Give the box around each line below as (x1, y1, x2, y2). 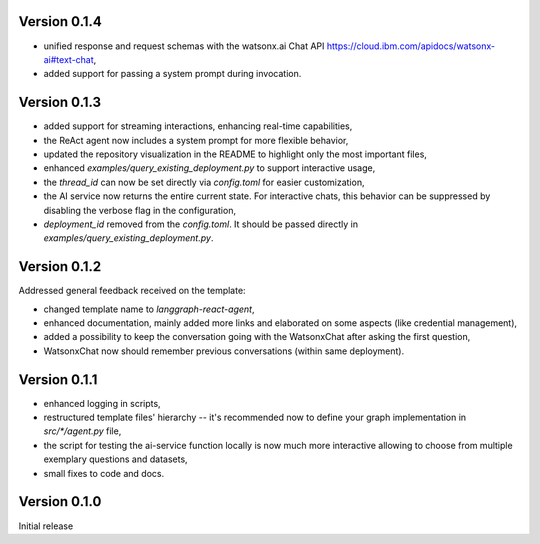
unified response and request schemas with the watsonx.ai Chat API (43, 40, 325, 52)
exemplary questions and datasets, (43, 453, 189, 465)
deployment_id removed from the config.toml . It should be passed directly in (43, 218, 359, 230)
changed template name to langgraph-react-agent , (43, 303, 255, 315)
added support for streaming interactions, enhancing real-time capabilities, (43, 120, 353, 132)
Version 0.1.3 (18, 94, 102, 111)
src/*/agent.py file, (43, 425, 122, 437)
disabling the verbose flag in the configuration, (43, 204, 237, 216)
